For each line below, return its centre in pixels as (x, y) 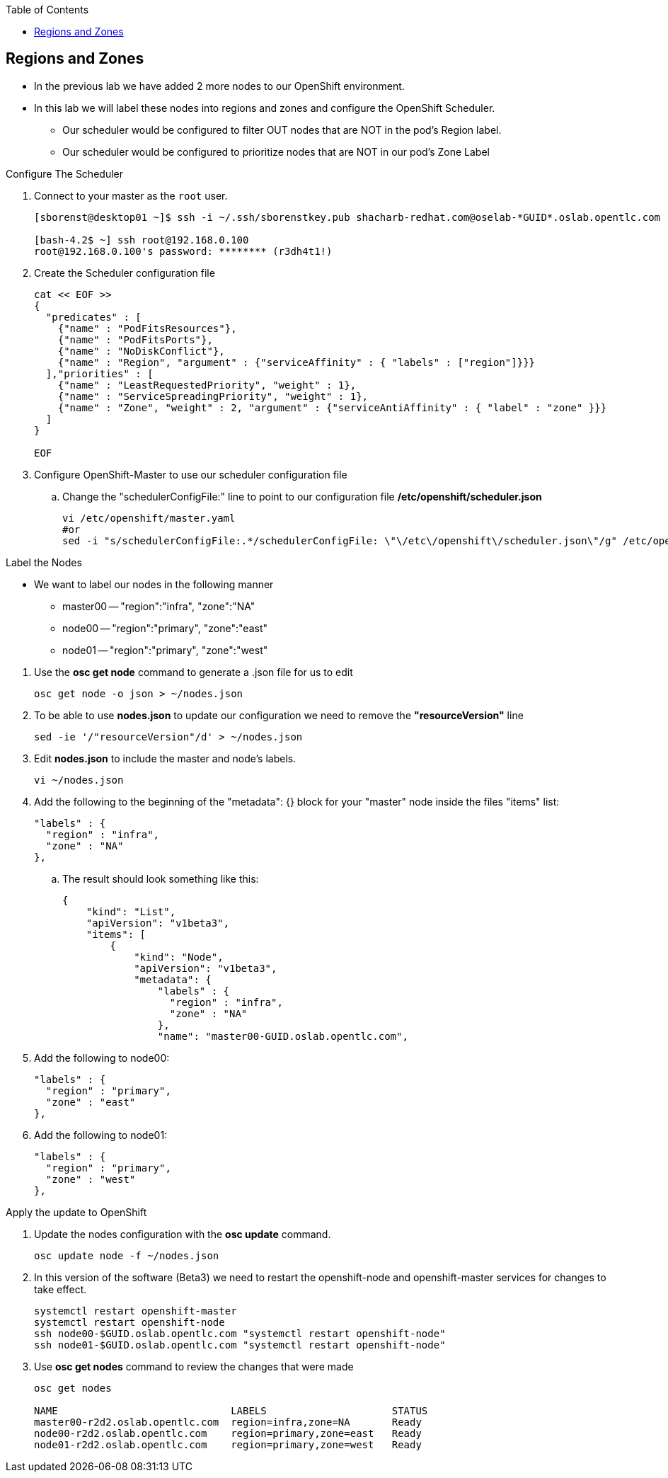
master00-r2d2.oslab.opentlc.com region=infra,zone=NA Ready (228, 1422)
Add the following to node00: (102, 1058)
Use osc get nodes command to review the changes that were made (194, 1366)
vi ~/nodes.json (79, 780)
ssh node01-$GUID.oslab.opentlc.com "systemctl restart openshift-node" (240, 1345)
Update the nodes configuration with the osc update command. (183, 1234)
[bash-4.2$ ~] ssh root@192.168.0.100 (142, 240)
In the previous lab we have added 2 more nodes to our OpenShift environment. (219, 86)
